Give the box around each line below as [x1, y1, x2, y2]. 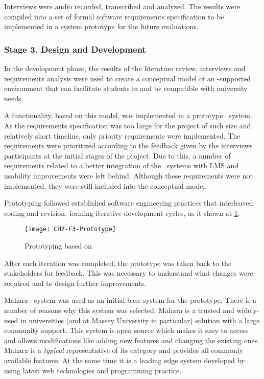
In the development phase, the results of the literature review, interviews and [4, 63, 246, 73]
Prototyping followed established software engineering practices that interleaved [4, 197, 253, 208]
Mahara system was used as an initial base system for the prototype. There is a [4, 295, 256, 305]
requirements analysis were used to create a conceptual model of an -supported [4, 73, 251, 83]
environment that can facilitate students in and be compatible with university [4, 83, 248, 94]
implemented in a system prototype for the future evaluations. [4, 21, 199, 32]
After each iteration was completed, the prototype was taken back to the [4, 257, 232, 268]
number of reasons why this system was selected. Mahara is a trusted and [4, 304, 234, 315]
